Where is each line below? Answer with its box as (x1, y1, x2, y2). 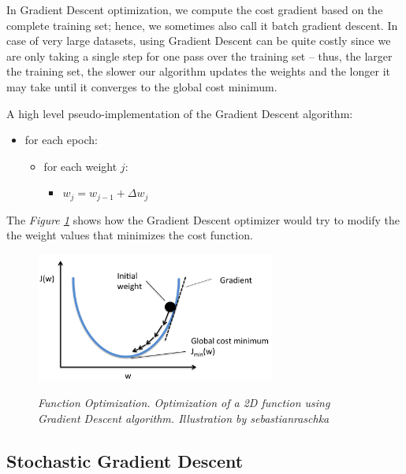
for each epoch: (24, 131, 99, 148)
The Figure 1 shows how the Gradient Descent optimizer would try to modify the (6, 211, 400, 228)
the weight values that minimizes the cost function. (6, 227, 253, 243)
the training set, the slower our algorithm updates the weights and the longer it (6, 63, 391, 80)
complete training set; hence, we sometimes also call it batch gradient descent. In (6, 17, 398, 33)
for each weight (43, 157, 117, 174)
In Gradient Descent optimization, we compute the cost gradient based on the (6, 2, 383, 17)
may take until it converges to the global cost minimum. (6, 78, 277, 94)
